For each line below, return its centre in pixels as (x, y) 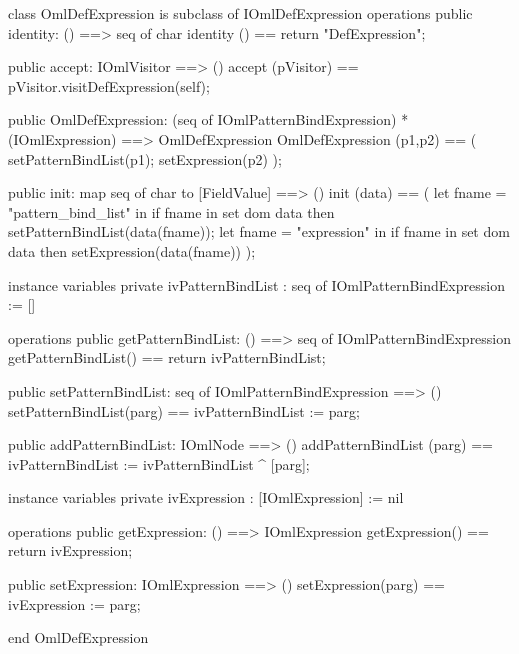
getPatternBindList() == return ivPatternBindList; (167, 357)
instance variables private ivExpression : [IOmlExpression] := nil (206, 497)
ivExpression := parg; (74, 603)
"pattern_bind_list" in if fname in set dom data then (171, 211)
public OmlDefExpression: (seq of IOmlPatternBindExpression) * (208, 119)
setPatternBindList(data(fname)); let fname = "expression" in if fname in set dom (259, 231)
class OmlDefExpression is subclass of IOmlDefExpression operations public (240, 13)
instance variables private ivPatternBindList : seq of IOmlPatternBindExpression (256, 284)
